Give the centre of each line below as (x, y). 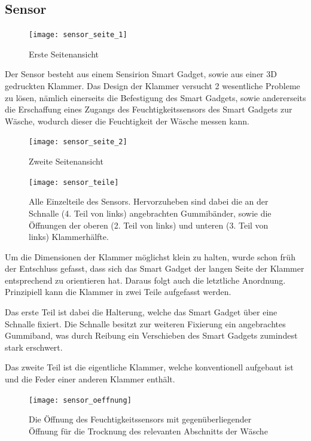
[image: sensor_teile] (74, 182)
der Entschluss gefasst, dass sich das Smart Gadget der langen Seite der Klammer (155, 268)
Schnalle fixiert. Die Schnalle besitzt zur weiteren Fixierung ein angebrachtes (145, 323)
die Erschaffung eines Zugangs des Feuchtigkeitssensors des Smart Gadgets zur (149, 109)
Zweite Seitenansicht (66, 161)
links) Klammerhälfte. (69, 237)
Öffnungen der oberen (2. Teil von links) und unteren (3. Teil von (149, 225)
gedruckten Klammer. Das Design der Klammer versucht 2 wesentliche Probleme (153, 86)
